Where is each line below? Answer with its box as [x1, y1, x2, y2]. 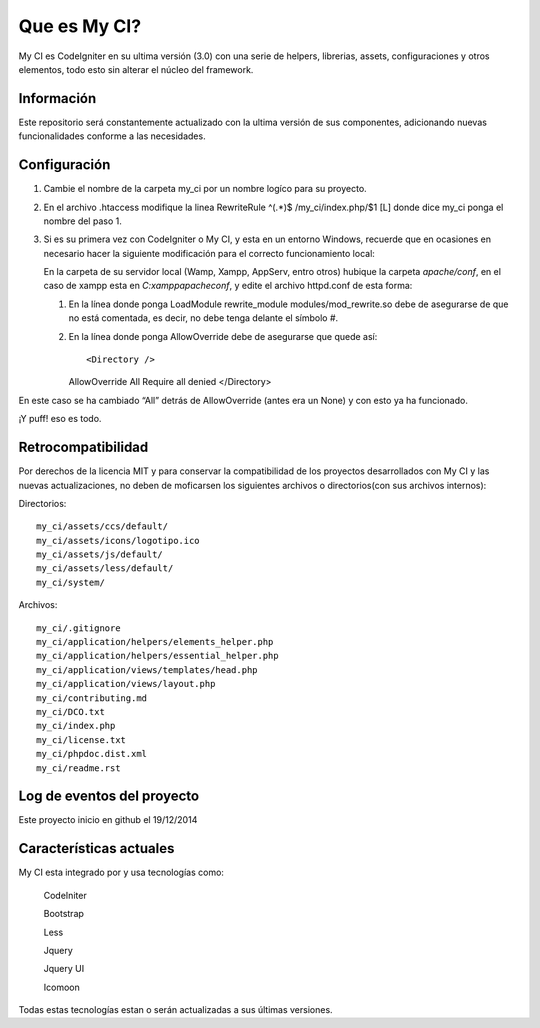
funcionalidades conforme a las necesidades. [18, 130, 206, 142]
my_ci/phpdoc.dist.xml [36, 748, 148, 760]
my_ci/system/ [36, 576, 105, 588]
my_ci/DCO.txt [36, 706, 105, 717]
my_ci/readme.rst [36, 762, 121, 774]
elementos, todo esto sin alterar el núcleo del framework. [18, 63, 254, 75]
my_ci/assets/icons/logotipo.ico [36, 535, 200, 546]
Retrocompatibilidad [18, 439, 149, 456]
